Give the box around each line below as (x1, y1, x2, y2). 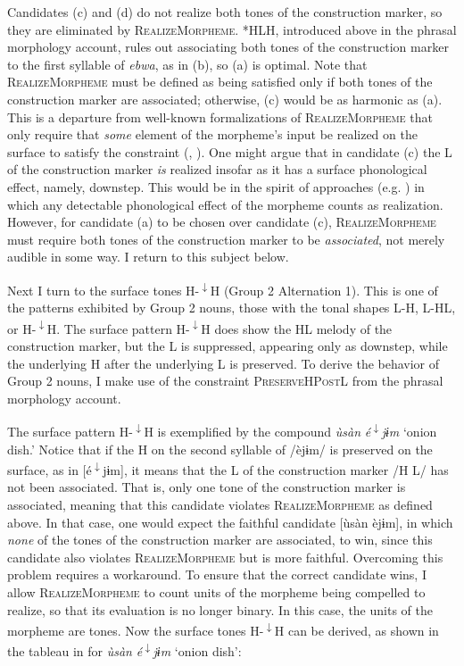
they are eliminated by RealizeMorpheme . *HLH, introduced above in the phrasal (7, 20, 457, 38)
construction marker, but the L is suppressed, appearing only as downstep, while (7, 337, 448, 354)
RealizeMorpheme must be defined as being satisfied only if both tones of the (7, 72, 433, 91)
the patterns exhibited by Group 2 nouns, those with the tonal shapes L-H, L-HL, (7, 298, 456, 317)
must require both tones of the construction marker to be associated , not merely (7, 229, 445, 248)
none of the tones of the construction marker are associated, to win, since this (7, 530, 433, 549)
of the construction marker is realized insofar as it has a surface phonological (7, 160, 427, 179)
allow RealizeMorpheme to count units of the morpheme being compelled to (7, 583, 426, 602)
